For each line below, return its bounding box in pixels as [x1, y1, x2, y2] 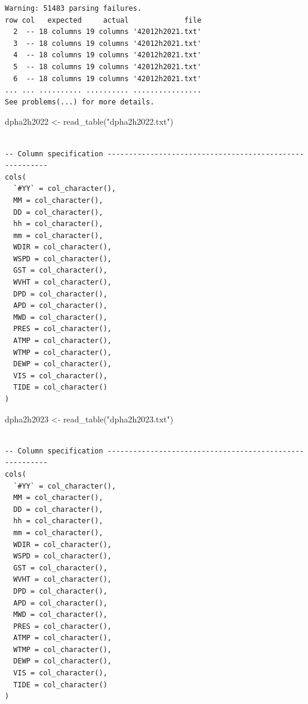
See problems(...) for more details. [5, 97, 155, 106]
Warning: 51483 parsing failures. [5, 4, 142, 13]
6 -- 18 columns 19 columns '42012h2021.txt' [13, 74, 202, 83]
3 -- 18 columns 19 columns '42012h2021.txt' [13, 39, 202, 48]
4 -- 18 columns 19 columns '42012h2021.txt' [13, 51, 202, 60]
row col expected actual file [5, 16, 202, 24]
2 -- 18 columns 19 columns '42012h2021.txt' [13, 27, 202, 36]
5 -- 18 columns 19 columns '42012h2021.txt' [13, 62, 202, 71]
